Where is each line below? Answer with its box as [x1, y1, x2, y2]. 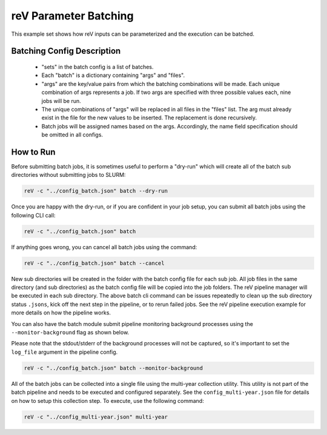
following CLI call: [11, 211, 56, 219]
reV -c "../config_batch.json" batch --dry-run [24, 188, 168, 194]
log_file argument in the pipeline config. [11, 348, 118, 356]
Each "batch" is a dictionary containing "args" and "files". [41, 71, 185, 79]
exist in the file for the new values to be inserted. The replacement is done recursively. [41, 114, 257, 121]
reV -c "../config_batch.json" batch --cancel [24, 259, 165, 267]
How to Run [11, 147, 56, 157]
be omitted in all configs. [41, 131, 103, 139]
